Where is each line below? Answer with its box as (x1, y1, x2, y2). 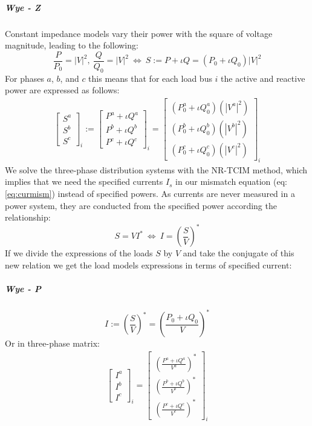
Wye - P (5, 282, 41, 295)
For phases (5, 72, 44, 84)
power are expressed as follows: (5, 84, 120, 96)
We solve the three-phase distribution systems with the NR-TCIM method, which (5, 163, 308, 176)
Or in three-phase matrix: (5, 337, 100, 350)
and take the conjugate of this (183, 247, 294, 259)
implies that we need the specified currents (5, 175, 163, 188)
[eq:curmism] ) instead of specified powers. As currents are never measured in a (5, 187, 295, 199)
